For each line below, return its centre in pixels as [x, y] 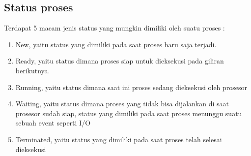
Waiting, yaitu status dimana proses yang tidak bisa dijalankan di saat [122, 104]
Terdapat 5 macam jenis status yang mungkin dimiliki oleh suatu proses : [114, 28]
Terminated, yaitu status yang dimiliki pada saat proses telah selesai [119, 139]
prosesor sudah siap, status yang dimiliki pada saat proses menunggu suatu [129, 113]
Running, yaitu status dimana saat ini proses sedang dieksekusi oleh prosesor [131, 87]
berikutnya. [33, 70]
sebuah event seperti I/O [53, 123]
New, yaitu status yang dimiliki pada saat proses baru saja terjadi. [116, 44]
